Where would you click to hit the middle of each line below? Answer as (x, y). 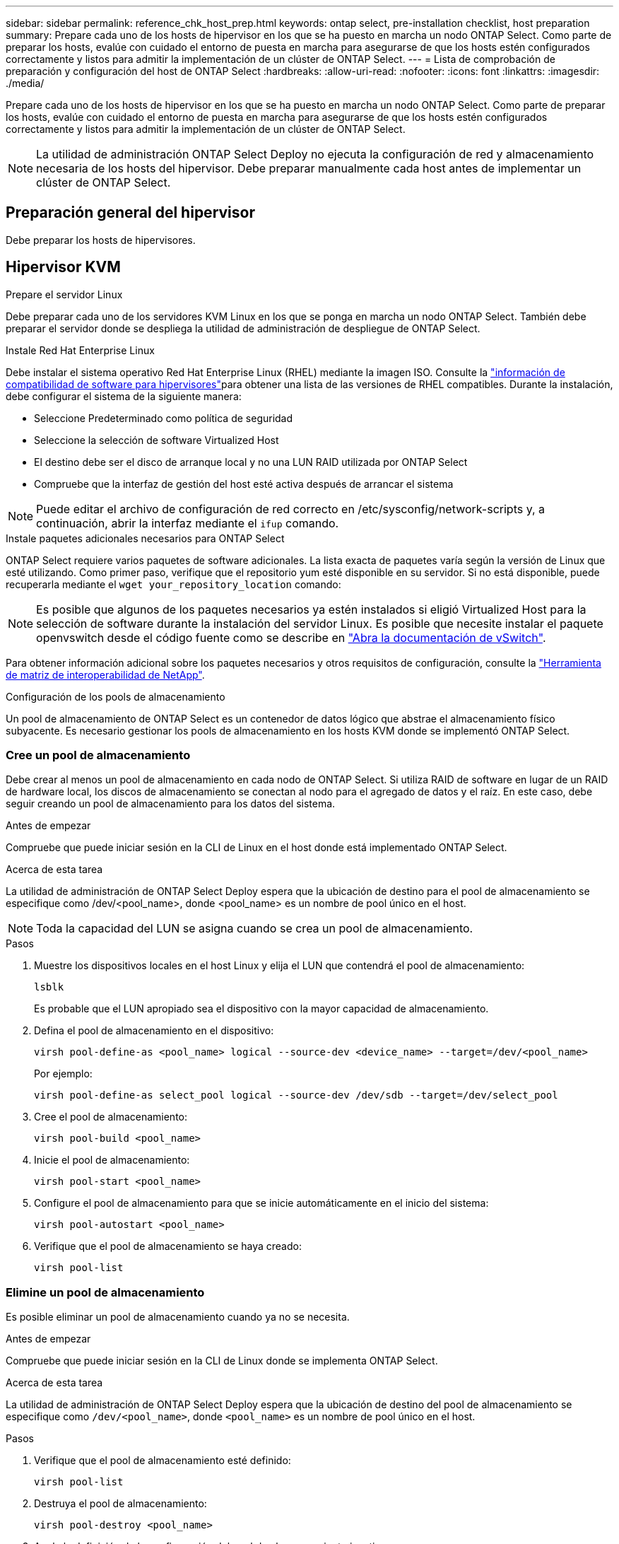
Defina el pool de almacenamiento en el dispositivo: (154, 1031)
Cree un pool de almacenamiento (98, 755)
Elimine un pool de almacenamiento (105, 1292)
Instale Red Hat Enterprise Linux (80, 350)
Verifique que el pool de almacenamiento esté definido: (163, 1461)
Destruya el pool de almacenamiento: (120, 1504)
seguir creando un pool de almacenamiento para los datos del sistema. (171, 804)
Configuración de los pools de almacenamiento (116, 696)
